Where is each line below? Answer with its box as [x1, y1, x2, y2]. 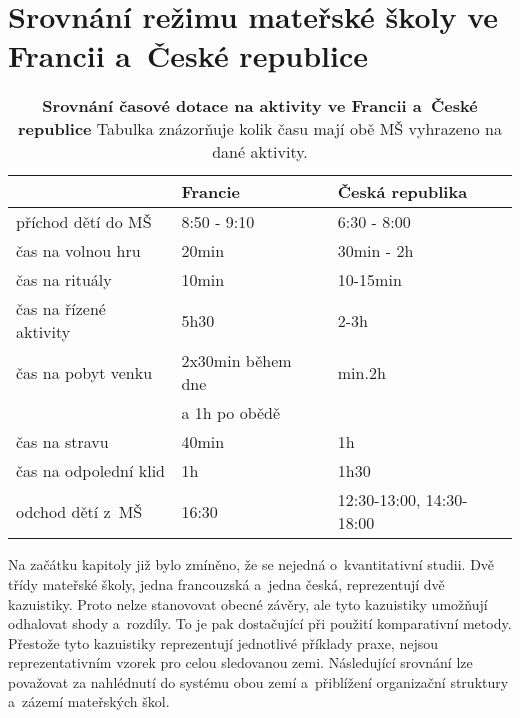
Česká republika [337, 180, 468, 204]
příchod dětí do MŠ [16, 210, 152, 234]
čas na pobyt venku [16, 360, 153, 384]
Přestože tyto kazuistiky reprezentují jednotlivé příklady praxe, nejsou [8, 632, 438, 653]
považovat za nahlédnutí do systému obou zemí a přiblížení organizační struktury [8, 671, 509, 692]
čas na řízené [16, 297, 106, 321]
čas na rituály [16, 268, 112, 292]
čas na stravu [16, 430, 109, 454]
